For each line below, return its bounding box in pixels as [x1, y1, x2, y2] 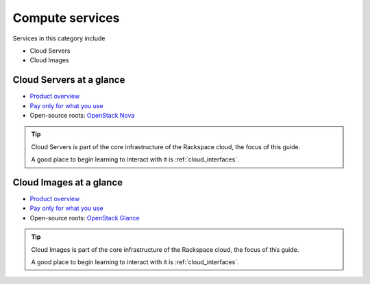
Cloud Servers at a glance [12, 74, 125, 86]
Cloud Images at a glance [12, 177, 123, 188]
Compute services [12, 10, 120, 25]
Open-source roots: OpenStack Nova [29, 112, 135, 120]
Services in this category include [12, 34, 106, 42]
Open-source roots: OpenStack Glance [29, 214, 140, 222]
